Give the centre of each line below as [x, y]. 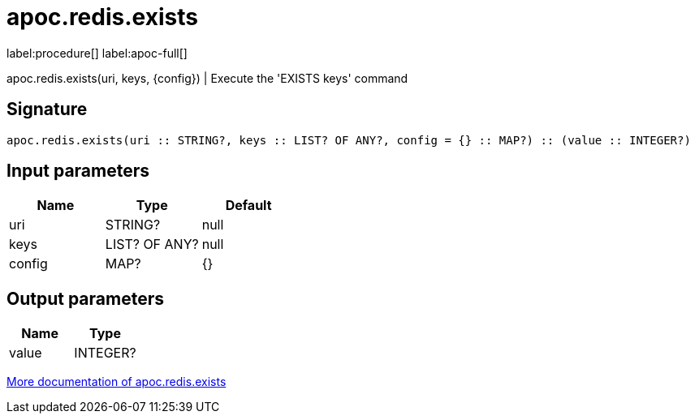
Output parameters [85, 298]
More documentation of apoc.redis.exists [117, 382]
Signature [47, 109]
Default [248, 206]
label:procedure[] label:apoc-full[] [97, 53]
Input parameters [78, 171]
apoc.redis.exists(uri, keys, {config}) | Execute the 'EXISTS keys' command [207, 78]
